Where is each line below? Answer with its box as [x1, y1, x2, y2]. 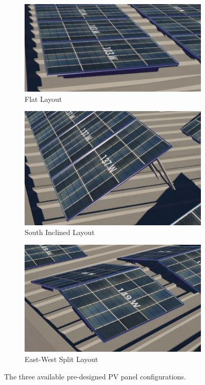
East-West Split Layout [25, 354, 98, 365]
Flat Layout [25, 93, 62, 104]
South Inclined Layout [25, 227, 95, 238]
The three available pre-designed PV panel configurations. [4, 371, 186, 381]
